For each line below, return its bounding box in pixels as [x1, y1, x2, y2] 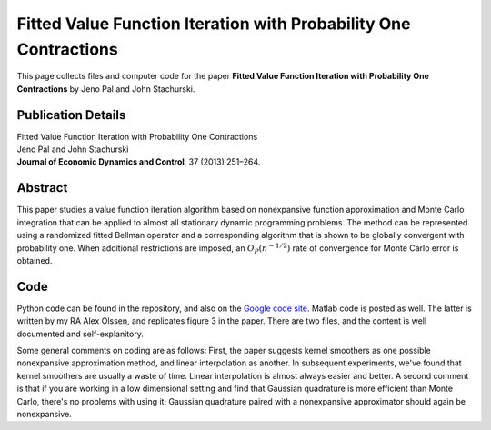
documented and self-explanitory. [16, 328, 145, 339]
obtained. [16, 255, 53, 265]
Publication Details [16, 107, 126, 123]
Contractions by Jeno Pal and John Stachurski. [16, 83, 195, 95]
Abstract [16, 180, 68, 195]
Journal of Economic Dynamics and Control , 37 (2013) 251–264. [16, 156, 261, 167]
